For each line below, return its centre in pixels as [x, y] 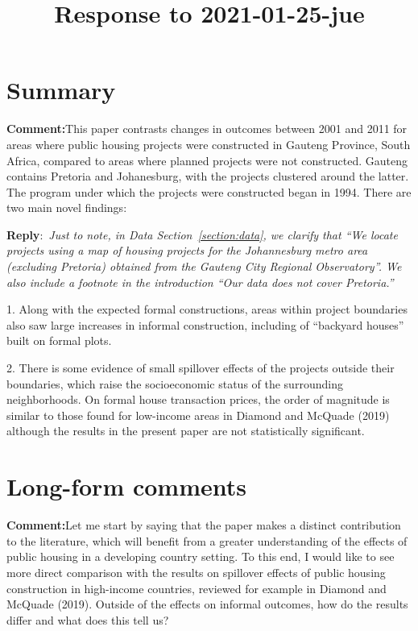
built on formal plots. [59, 340]
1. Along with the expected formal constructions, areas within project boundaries [207, 309]
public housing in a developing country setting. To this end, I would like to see [201, 556]
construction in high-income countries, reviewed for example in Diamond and [197, 588]
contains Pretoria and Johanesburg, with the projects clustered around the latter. [208, 176]
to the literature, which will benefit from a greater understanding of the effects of [207, 540]
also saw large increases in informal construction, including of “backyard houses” [205, 324]
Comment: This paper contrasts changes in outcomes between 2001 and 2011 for [207, 129]
